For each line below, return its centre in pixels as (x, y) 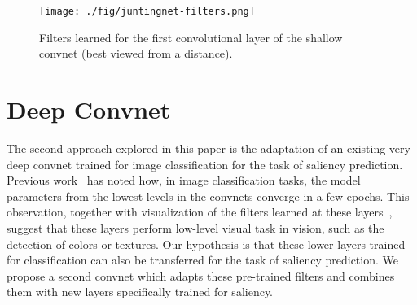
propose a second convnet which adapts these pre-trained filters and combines (201, 275)
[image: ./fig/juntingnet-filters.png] (147, 11)
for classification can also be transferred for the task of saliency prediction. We (202, 260)
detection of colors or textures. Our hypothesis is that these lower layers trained (206, 244)
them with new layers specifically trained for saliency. (140, 292)
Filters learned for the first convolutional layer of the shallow (191, 37)
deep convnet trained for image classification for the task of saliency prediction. (205, 164)
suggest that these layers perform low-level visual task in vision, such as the (195, 227)
